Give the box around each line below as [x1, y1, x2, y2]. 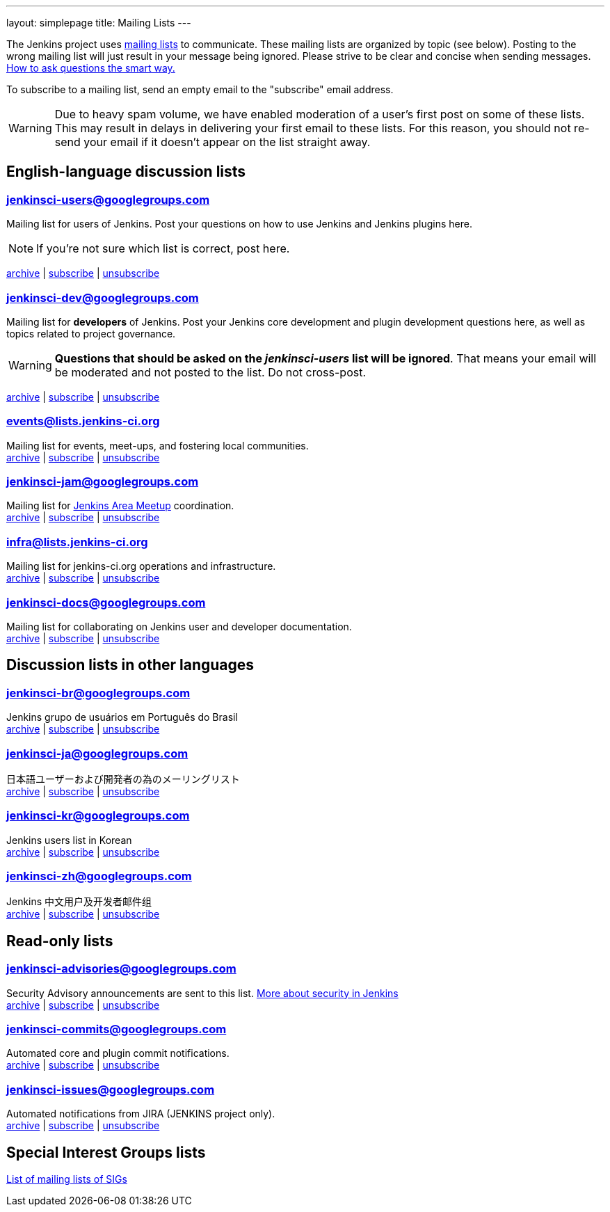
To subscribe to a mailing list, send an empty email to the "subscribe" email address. [6, 83, 394, 95]
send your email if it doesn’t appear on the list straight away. [54, 135, 371, 149]
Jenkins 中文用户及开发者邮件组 [6, 895, 152, 908]
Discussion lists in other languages [6, 656, 255, 674]
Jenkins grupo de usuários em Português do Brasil [6, 711, 238, 724]
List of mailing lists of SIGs [6, 1173, 127, 1185]
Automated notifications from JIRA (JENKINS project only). [6, 1108, 275, 1120]
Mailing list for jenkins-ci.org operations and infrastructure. [6, 560, 276, 573]
